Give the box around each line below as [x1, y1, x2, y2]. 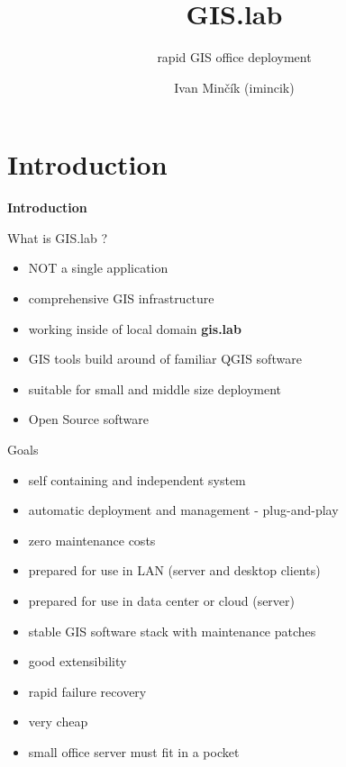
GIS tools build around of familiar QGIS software [28, 349, 302, 368]
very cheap [28, 712, 88, 731]
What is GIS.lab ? [7, 228, 108, 247]
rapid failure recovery [28, 681, 147, 700]
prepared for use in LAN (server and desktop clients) [28, 561, 321, 580]
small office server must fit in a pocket [28, 742, 240, 761]
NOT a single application [28, 258, 168, 277]
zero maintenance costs [28, 530, 156, 549]
